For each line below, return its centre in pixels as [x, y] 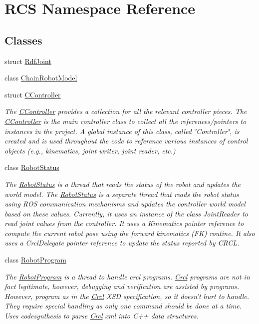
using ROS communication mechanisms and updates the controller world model [125, 204]
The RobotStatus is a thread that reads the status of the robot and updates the [123, 184]
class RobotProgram [35, 260]
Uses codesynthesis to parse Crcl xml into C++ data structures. [102, 316]
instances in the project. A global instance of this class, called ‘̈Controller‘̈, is [122, 131]
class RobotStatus [32, 167]
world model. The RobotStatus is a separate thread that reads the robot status [122, 194]
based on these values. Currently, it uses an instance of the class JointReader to [126, 213]
